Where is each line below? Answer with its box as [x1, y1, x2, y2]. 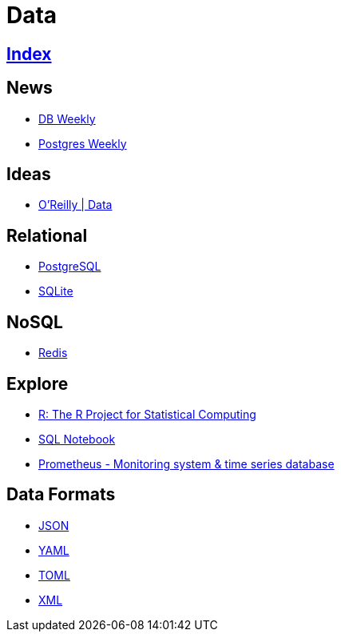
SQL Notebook [38, 431, 116, 446]
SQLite [38, 284, 73, 299]
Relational [6, 225, 88, 246]
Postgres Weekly [38, 136, 127, 150]
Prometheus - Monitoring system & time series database [38, 456, 335, 471]
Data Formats [6, 484, 116, 505]
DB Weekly [38, 111, 96, 126]
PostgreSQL [38, 259, 101, 274]
